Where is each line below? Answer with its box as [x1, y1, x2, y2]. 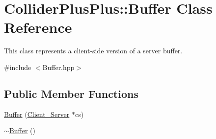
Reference [4, 17, 72, 37]
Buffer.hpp [42, 62, 75, 72]
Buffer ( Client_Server [4, 109, 70, 119]
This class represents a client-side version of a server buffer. [4, 46, 183, 56]
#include [4, 62, 31, 72]
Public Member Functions [4, 86, 138, 101]
